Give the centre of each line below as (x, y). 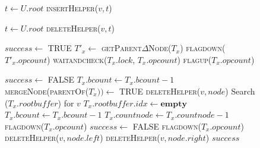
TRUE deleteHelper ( (160, 91)
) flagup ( (194, 59)
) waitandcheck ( (77, 59)
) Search (240, 91)
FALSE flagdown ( (167, 126)
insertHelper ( (72, 8)
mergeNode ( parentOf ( (47, 91)
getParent (121, 48)
